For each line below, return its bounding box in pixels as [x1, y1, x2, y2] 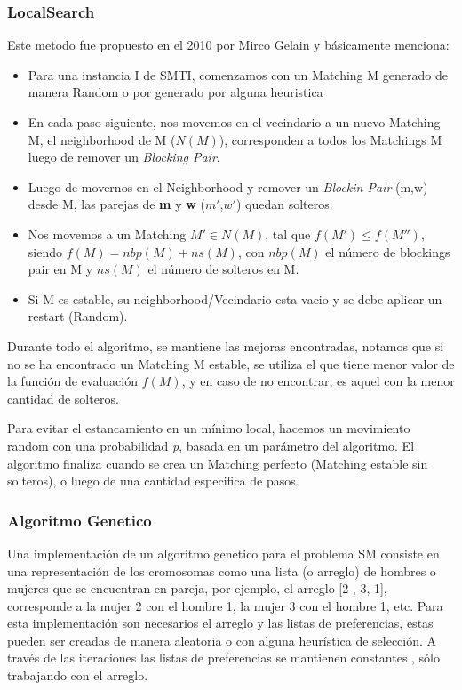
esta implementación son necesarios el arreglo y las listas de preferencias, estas [7, 614, 434, 632]
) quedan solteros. [235, 195, 333, 213]
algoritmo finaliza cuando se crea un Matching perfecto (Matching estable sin [7, 453, 428, 472]
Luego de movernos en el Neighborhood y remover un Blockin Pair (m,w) [28, 177, 428, 196]
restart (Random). [28, 307, 128, 325]
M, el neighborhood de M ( [28, 130, 176, 148]
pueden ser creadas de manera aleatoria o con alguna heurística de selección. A [7, 630, 437, 649]
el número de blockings [325, 242, 450, 261]
